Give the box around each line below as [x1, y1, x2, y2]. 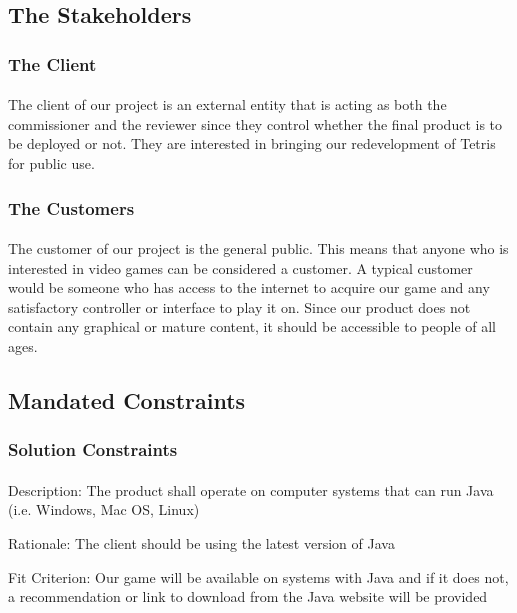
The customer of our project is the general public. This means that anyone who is [8, 238, 509, 259]
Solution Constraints [8, 437, 178, 462]
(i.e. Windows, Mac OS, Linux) [8, 499, 200, 520]
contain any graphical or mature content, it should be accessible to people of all [8, 316, 497, 337]
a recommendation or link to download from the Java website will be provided [8, 586, 488, 607]
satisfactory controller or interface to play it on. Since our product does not [8, 296, 471, 317]
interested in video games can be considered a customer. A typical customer [8, 257, 473, 278]
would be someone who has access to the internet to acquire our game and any [8, 277, 490, 298]
